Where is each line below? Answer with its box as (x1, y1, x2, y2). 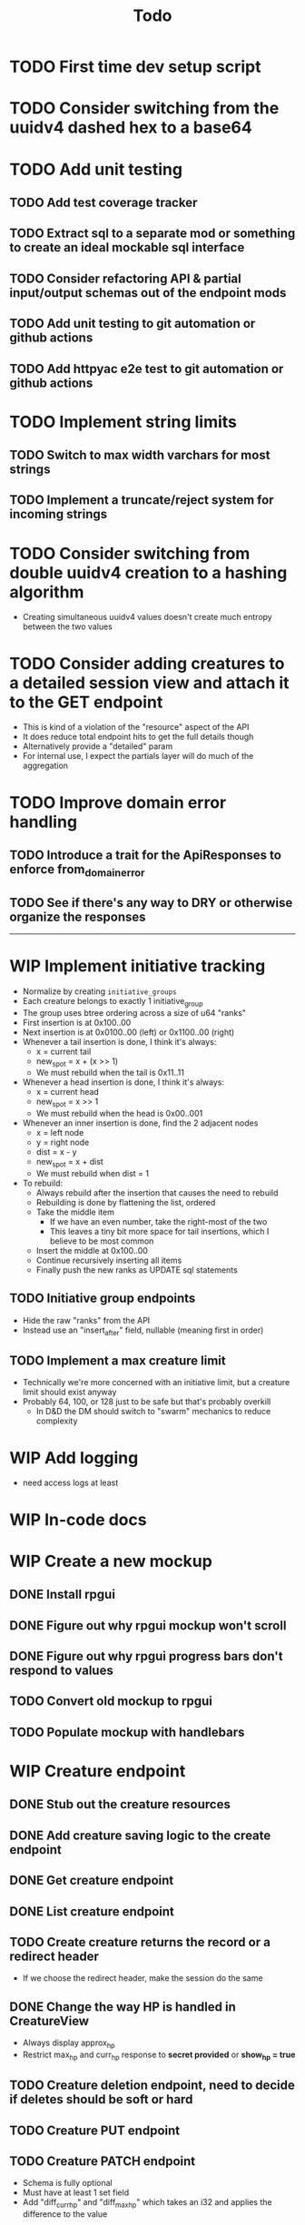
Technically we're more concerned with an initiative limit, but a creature (22, 1377, 290, 1388)
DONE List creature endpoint (9, 1904, 175, 1919)
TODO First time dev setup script (9, 56, 261, 77)
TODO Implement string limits (9, 411, 238, 432)
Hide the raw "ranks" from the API (22, 1314, 151, 1325)
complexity (35, 1415, 78, 1426)
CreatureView (9, 2013, 89, 2029)
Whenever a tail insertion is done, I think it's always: (22, 1036, 217, 1047)
